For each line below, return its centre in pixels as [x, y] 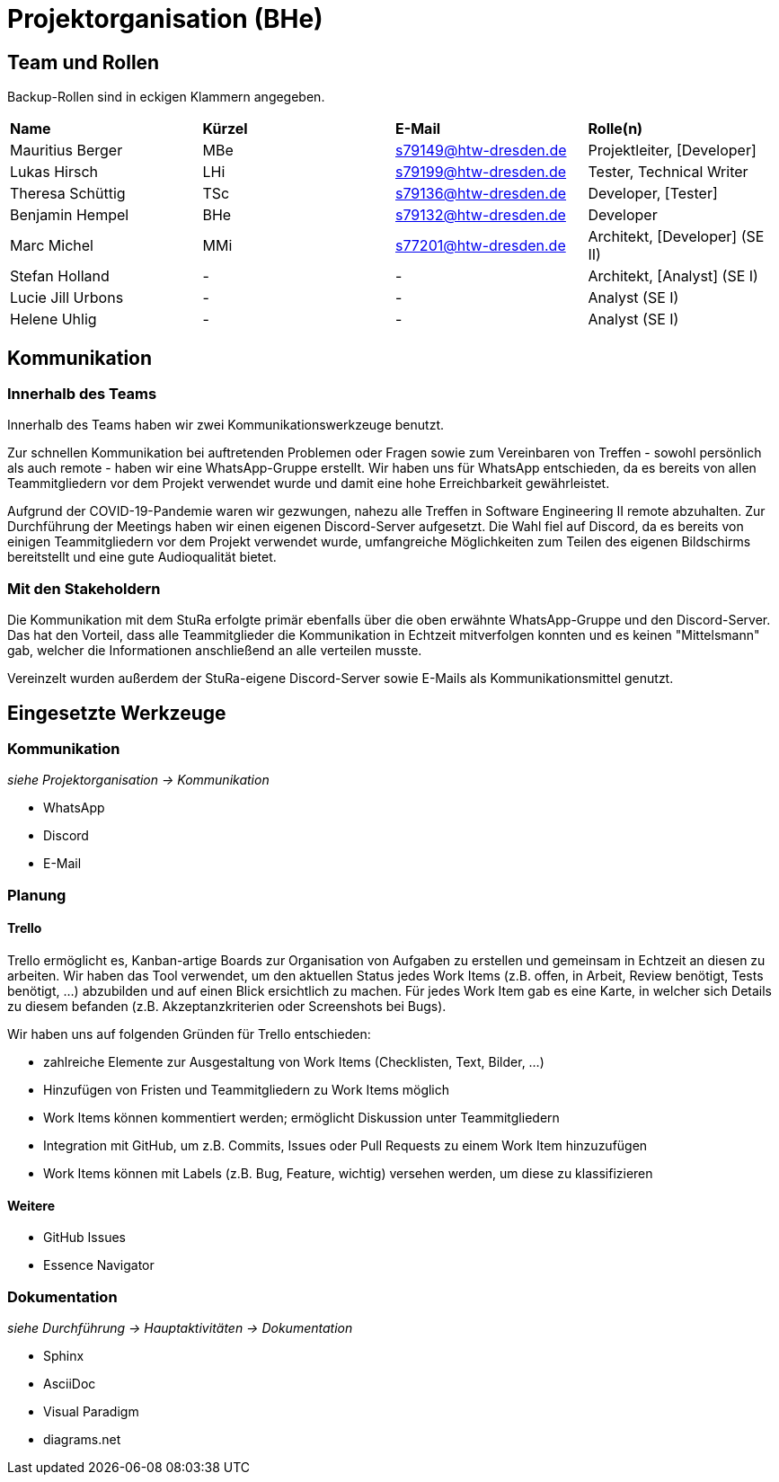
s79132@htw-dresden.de [481, 215]
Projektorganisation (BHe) [165, 19]
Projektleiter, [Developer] [672, 151]
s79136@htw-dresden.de [481, 194]
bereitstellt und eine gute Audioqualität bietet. [142, 557]
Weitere [31, 1205]
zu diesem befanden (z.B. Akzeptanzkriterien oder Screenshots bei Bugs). [227, 1006]
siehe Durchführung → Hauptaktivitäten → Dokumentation [180, 1327]
